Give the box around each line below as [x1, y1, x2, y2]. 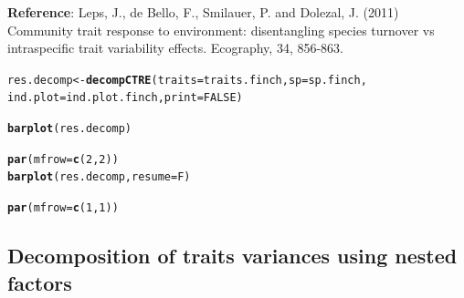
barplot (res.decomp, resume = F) [7, 170, 191, 184]
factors [7, 268, 72, 296]
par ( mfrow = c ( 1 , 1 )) [7, 201, 119, 215]
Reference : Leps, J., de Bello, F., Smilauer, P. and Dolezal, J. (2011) [7, 3, 399, 21]
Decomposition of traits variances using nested [7, 241, 458, 270]
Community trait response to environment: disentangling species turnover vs [7, 20, 435, 39]
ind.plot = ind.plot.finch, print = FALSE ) [7, 91, 243, 105]
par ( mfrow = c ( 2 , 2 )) [7, 152, 119, 166]
